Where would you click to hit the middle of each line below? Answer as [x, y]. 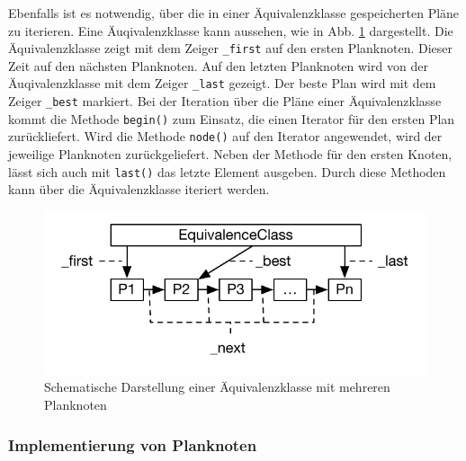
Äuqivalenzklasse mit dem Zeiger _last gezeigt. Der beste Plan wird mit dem [222, 83]
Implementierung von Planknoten [133, 444]
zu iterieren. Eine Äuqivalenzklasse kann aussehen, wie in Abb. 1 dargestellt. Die [231, 30]
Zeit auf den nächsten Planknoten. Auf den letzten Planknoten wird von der [218, 65]
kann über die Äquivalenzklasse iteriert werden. [139, 189]
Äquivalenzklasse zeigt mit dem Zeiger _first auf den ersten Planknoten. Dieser [231, 48]
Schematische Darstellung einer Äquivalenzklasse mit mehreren [217, 387]
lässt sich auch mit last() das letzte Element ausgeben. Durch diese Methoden [227, 171]
